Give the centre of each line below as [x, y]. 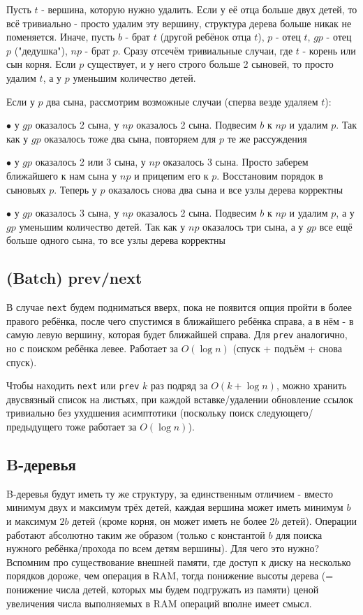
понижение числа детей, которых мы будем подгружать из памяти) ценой [163, 589]
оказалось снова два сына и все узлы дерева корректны [226, 189]
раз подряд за [179, 385]
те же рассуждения [267, 138]
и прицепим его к [171, 175]
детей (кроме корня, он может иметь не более [169, 521]
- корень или [329, 50]
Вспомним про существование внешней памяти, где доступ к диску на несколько [179, 562]
